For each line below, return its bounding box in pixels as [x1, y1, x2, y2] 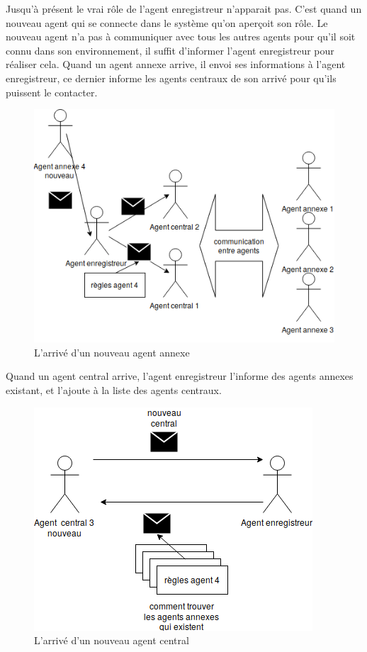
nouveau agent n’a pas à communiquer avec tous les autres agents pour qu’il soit [6, 29, 356, 44]
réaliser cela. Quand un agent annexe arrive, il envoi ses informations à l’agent [6, 57, 346, 72]
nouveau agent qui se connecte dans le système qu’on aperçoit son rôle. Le [6, 15, 328, 30]
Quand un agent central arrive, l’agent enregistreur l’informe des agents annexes [6, 369, 354, 383]
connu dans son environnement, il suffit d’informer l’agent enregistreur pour [6, 43, 334, 57]
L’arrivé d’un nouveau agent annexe [34, 344, 190, 359]
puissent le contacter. [6, 84, 98, 99]
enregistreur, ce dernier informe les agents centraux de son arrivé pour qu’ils [6, 70, 337, 85]
